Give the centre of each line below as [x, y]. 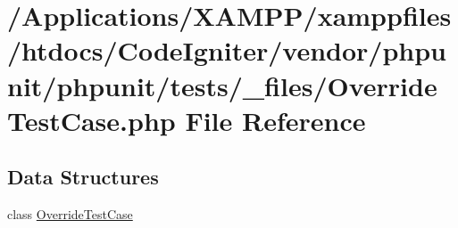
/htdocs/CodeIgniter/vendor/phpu [227, 50]
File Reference [275, 120]
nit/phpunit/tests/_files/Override [222, 85]
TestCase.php [92, 120]
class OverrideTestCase [70, 214]
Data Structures [83, 177]
